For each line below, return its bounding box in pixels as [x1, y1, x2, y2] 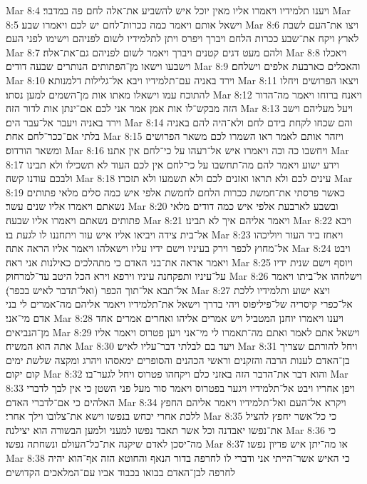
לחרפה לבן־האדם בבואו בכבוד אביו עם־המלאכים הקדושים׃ [6, 464, 236, 479]
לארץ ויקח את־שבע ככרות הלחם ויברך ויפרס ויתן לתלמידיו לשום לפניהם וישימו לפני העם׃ [6, 31, 359, 46]
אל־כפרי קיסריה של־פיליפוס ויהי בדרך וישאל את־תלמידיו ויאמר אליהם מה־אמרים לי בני [6, 296, 353, 311]
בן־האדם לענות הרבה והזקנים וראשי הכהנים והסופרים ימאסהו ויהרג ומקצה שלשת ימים [6, 352, 350, 367]
